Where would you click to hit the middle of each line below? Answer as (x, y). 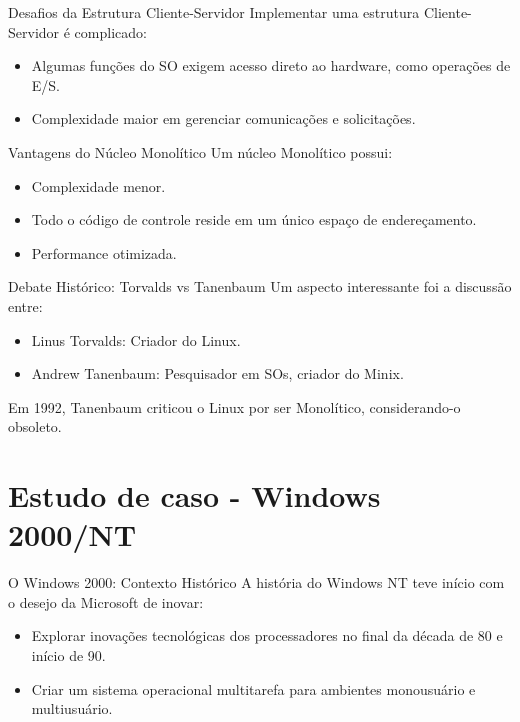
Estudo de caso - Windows (194, 495)
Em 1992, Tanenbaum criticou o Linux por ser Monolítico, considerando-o (234, 406)
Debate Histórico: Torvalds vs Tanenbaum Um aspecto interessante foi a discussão (260, 286)
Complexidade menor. (98, 185)
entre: (25, 305)
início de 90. (68, 655)
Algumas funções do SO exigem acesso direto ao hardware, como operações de (271, 65)
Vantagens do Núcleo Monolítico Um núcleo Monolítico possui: (200, 151)
